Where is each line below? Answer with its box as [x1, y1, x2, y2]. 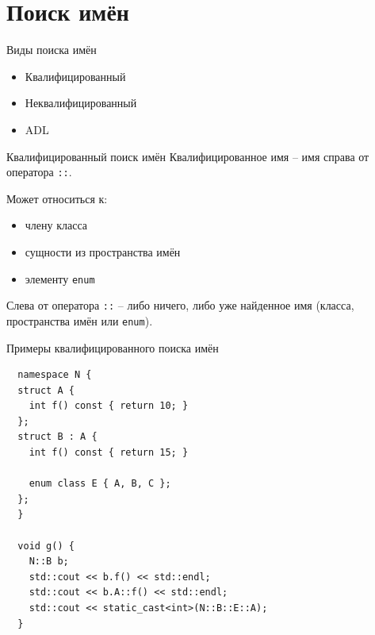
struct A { [17, 384, 75, 396]
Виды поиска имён [6, 41, 97, 58]
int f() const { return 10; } [29, 400, 189, 412]
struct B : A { [17, 431, 98, 443]
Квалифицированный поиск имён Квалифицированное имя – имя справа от [6, 148, 369, 164]
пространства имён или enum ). [6, 312, 153, 329]
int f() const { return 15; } [29, 447, 189, 459]
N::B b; [29, 556, 69, 568]
